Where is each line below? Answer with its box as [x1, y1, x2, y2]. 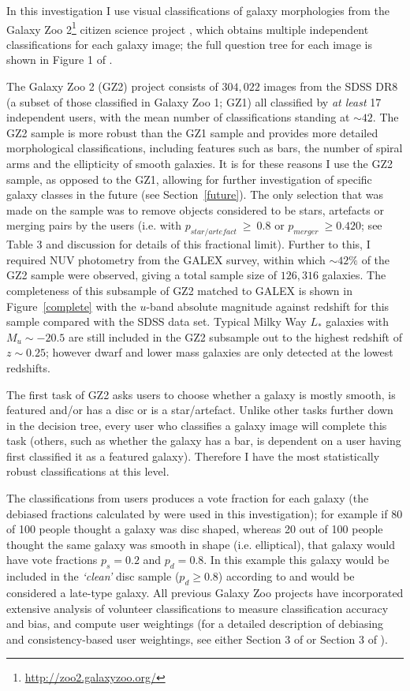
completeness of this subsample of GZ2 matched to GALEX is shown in [6, 282, 352, 298]
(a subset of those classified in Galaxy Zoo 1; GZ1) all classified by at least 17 [6, 93, 382, 110]
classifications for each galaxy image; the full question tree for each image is [6, 35, 373, 52]
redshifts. [6, 359, 50, 375]
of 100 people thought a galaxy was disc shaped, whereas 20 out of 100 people [6, 521, 383, 537]
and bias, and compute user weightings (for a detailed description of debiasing [6, 615, 384, 632]
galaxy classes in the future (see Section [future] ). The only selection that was [6, 186, 384, 203]
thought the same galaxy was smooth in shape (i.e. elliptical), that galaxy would [6, 536, 396, 552]
